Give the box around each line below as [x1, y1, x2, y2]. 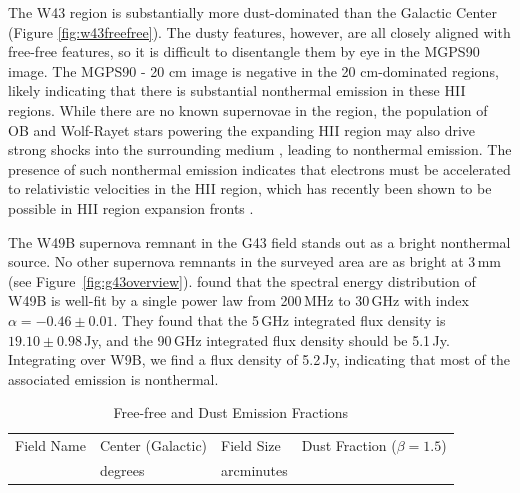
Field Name [15, 435, 86, 456]
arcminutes [221, 459, 288, 480]
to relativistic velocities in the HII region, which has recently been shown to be [8, 178, 492, 199]
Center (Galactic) [99, 435, 208, 456]
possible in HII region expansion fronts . [8, 197, 254, 218]
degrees [99, 459, 145, 480]
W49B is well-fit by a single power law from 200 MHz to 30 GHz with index [8, 290, 469, 311]
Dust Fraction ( [301, 435, 397, 456]
